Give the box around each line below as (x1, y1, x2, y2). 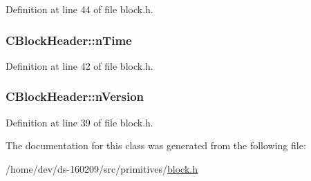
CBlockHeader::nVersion (6, 88, 144, 105)
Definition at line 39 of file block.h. (6, 115, 153, 129)
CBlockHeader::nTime (6, 31, 132, 48)
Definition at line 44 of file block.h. (6, 2, 153, 16)
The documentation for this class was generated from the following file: (6, 138, 306, 153)
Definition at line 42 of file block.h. (6, 58, 153, 73)
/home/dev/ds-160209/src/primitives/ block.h (6, 161, 198, 175)
